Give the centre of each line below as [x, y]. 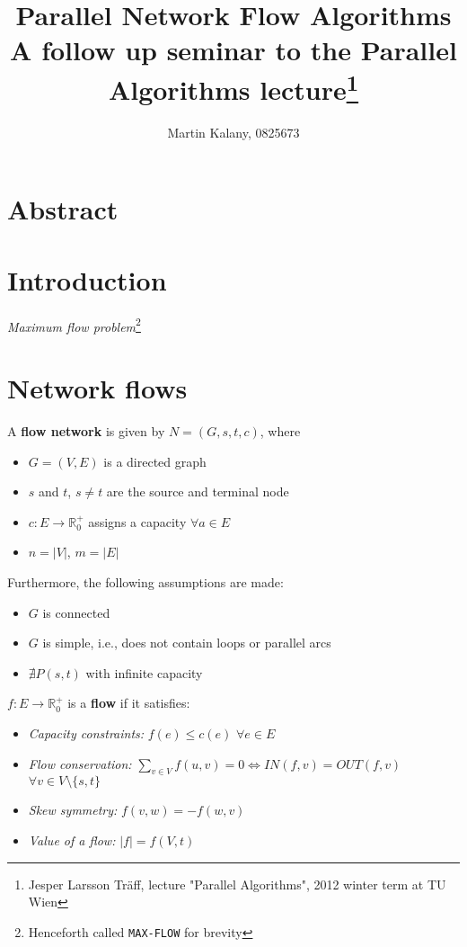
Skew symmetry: [73, 810]
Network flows [97, 388]
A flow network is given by [86, 431]
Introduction [87, 279]
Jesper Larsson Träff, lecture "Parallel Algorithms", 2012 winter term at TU [237, 884]
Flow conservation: [80, 763]
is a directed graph [155, 461]
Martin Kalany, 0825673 [233, 132]
